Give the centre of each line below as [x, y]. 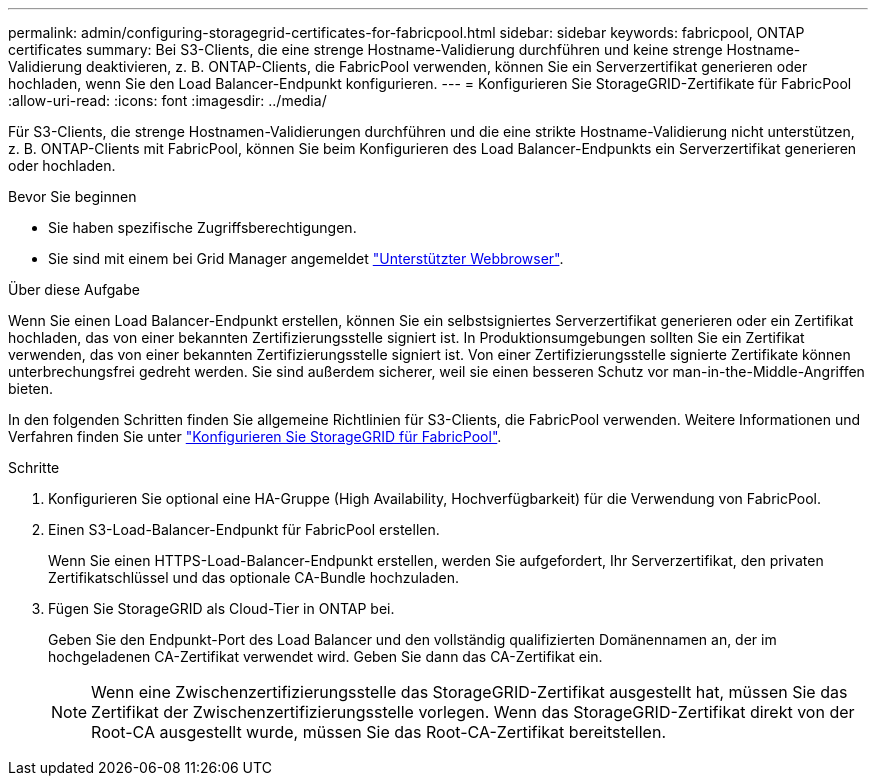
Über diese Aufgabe [74, 289]
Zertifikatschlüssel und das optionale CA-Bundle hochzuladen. [253, 577]
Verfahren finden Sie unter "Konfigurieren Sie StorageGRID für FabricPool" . [255, 436]
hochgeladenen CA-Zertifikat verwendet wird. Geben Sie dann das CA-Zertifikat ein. [325, 656]
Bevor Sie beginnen [72, 196]
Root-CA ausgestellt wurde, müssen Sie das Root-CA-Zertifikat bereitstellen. [378, 732]
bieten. [31, 388]
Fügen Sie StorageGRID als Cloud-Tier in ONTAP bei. [221, 608]
